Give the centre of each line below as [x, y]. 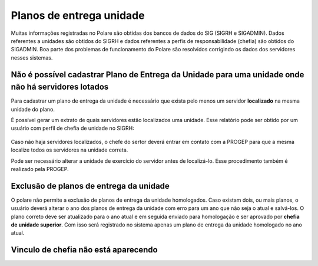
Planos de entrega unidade [78, 15]
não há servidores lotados [60, 87]
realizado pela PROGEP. [40, 169]
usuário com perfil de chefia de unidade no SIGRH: [73, 128]
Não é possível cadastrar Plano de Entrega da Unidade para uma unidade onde [158, 75]
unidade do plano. [33, 109]
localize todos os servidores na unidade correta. [69, 150]
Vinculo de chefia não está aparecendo [85, 250]
